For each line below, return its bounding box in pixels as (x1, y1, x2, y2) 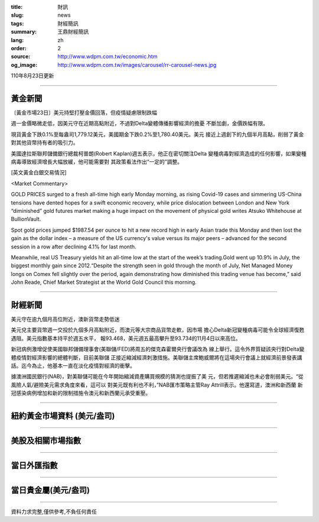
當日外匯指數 (11, 460, 58, 470)
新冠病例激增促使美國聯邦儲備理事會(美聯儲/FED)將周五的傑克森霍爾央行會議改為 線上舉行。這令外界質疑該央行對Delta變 (11, 346, 305, 353)
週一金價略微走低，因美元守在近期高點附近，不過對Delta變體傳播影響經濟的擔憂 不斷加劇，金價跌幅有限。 (11, 120, 269, 127)
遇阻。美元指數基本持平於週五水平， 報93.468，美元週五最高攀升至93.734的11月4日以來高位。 (11, 335, 242, 342)
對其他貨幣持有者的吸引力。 (11, 139, 79, 146)
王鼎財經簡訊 (57, 28, 89, 35)
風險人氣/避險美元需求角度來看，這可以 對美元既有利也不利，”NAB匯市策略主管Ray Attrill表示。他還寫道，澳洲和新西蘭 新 (11, 381, 303, 388)
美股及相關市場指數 (11, 435, 81, 446)
